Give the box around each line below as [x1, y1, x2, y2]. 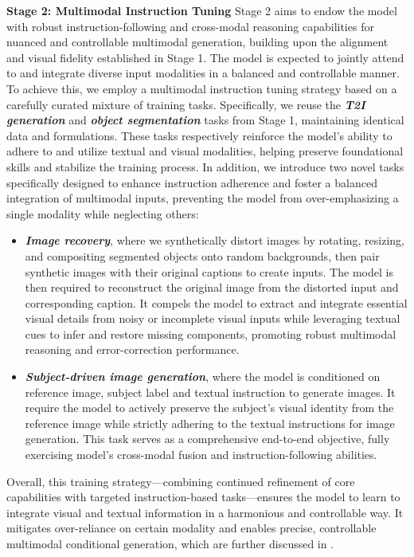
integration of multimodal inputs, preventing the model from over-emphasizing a [6, 190, 399, 206]
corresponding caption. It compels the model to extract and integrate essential [25, 294, 408, 311]
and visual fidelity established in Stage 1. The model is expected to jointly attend [6, 49, 404, 65]
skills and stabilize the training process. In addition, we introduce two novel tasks [6, 158, 404, 175]
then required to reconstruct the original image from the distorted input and [25, 279, 399, 296]
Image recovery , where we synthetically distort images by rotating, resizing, [25, 232, 405, 249]
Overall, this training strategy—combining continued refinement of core [6, 473, 355, 489]
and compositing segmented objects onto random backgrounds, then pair [25, 247, 380, 264]
